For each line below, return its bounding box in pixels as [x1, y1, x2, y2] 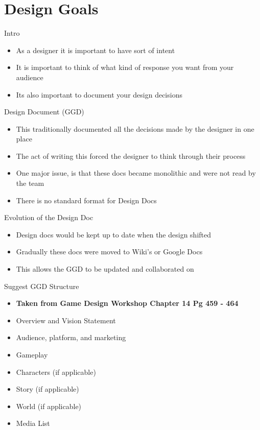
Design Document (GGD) [4, 106, 84, 117]
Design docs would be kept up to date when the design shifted [16, 229, 211, 240]
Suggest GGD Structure [4, 280, 79, 291]
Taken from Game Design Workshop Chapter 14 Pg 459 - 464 [16, 298, 239, 308]
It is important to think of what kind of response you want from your [16, 62, 234, 73]
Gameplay [16, 349, 48, 360]
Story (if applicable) [16, 384, 79, 394]
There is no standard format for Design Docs [16, 195, 157, 205]
